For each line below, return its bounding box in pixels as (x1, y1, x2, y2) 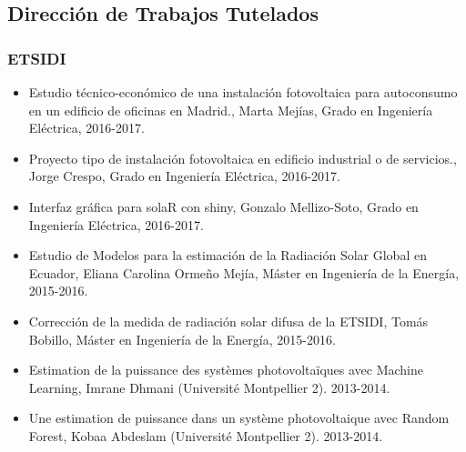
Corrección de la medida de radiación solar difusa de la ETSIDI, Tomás (28, 311, 429, 330)
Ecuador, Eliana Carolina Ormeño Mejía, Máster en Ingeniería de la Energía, (28, 263, 460, 282)
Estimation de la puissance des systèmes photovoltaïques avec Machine (28, 360, 423, 379)
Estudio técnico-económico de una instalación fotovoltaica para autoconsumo (28, 83, 458, 101)
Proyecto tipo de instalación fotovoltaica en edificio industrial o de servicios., (28, 148, 457, 167)
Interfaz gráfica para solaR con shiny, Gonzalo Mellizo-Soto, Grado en (28, 196, 419, 216)
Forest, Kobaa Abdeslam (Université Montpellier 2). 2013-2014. (28, 426, 383, 445)
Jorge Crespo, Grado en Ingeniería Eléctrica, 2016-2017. (28, 166, 340, 186)
